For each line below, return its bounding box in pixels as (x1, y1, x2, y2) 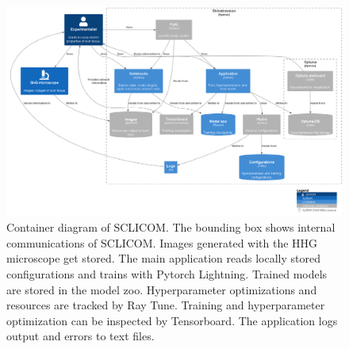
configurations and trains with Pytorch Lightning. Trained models (6, 265, 328, 282)
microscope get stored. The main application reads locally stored (6, 250, 320, 267)
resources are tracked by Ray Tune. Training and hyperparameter (6, 297, 325, 313)
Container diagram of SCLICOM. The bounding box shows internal (6, 219, 336, 236)
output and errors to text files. (6, 328, 155, 344)
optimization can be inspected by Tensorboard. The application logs (6, 312, 338, 328)
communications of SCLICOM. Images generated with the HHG (6, 234, 318, 251)
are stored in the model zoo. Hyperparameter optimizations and (6, 281, 317, 297)
